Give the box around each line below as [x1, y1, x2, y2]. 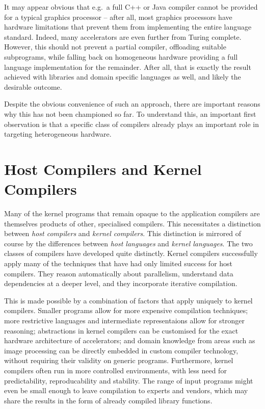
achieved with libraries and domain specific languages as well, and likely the [4, 71, 241, 82]
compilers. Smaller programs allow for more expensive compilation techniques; [4, 305, 248, 316]
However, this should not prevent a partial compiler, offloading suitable [4, 41, 226, 52]
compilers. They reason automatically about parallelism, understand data [4, 268, 233, 278]
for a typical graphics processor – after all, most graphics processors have [4, 11, 232, 22]
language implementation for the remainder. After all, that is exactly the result [4, 61, 251, 72]
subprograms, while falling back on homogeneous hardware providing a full [4, 51, 238, 62]
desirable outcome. [4, 81, 62, 92]
